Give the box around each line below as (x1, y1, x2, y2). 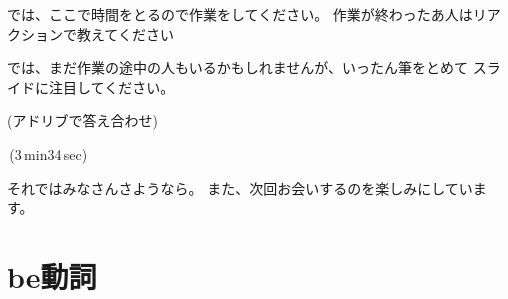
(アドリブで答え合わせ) (7, 110, 158, 131)
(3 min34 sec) (9, 143, 88, 164)
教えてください (76, 23, 174, 44)
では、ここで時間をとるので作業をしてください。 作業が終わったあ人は (7, 4, 473, 24)
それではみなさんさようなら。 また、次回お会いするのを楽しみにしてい (7, 177, 473, 198)
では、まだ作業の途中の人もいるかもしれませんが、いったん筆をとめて (7, 57, 469, 78)
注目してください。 (48, 76, 175, 97)
